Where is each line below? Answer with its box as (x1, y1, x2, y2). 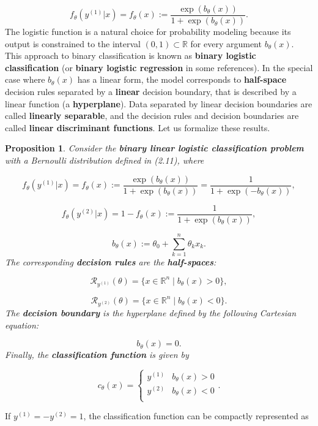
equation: (5, 318, 39, 331)
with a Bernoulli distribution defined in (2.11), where (5, 154, 204, 166)
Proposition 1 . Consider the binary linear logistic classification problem (5, 142, 304, 154)
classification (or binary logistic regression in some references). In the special (5, 61, 313, 74)
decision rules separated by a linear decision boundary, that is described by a (5, 85, 297, 98)
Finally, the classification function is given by (5, 348, 189, 361)
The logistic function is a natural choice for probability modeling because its (5, 25, 291, 38)
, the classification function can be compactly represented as (83, 409, 309, 422)
